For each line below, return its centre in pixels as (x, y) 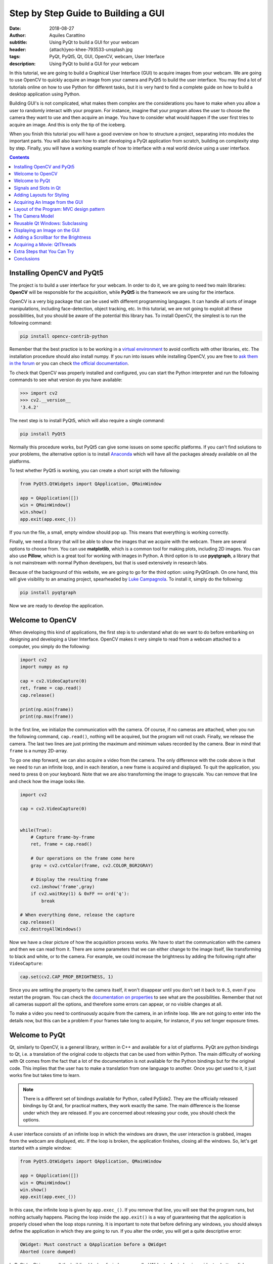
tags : (15, 57)
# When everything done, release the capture (77, 915)
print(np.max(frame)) (47, 716)
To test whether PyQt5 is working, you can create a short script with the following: (95, 470)
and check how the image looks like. (47, 781)
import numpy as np (44, 667)
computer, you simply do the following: (50, 646)
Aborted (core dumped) (48, 1252)
